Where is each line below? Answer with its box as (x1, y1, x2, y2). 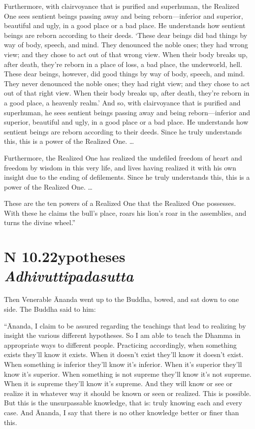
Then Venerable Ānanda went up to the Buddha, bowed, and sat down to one (4, 294, 239, 304)
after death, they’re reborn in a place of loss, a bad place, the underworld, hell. (4, 59, 242, 69)
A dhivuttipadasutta (4, 265, 134, 286)
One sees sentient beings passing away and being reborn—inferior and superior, (4, 10, 243, 21)
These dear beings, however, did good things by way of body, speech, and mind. (4, 68, 245, 79)
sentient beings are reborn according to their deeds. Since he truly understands (4, 126, 242, 136)
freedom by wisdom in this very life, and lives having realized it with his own (4, 162, 236, 172)
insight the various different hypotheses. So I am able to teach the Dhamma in (4, 330, 241, 340)
